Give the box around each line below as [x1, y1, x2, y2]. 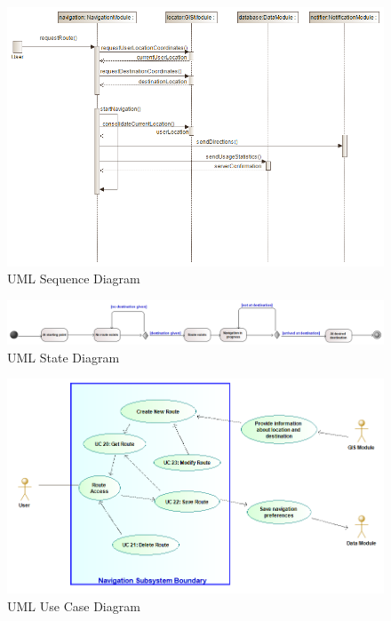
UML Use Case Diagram [7, 596, 140, 615]
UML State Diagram [7, 347, 120, 366]
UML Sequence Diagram [7, 269, 140, 288]
